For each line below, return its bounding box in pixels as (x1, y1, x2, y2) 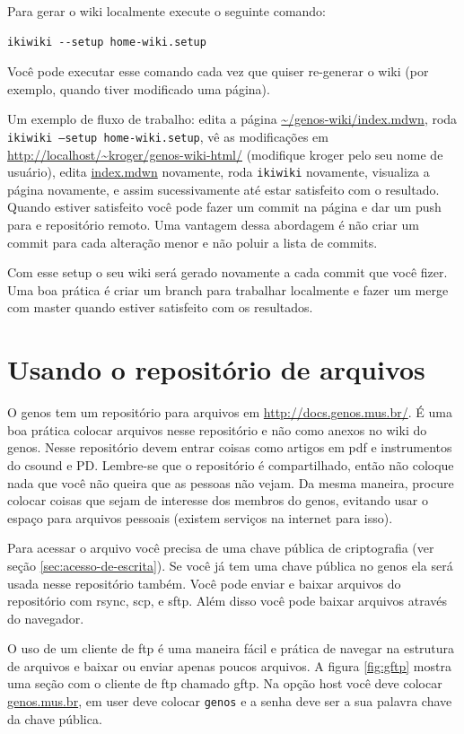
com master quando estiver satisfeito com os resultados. (7, 298, 313, 317)
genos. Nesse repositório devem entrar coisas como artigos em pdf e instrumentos (7, 438, 452, 457)
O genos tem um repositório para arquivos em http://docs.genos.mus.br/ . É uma (7, 403, 452, 422)
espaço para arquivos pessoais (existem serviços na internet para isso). (7, 508, 393, 527)
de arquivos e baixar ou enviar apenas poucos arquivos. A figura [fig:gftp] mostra (7, 656, 451, 675)
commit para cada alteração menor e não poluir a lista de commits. (7, 232, 378, 251)
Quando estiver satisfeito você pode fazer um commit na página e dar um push (7, 197, 442, 216)
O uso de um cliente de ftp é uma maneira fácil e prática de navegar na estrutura (7, 639, 455, 658)
